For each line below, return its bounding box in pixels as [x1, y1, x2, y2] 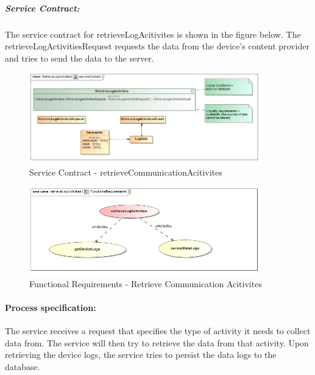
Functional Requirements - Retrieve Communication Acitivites [29, 277, 262, 290]
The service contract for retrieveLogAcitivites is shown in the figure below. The [5, 27, 301, 40]
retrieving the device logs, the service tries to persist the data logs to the [5, 348, 277, 361]
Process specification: [5, 301, 96, 314]
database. [5, 360, 40, 373]
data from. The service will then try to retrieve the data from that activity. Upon [5, 336, 309, 349]
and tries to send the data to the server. [5, 51, 154, 64]
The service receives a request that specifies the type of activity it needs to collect [5, 324, 311, 337]
